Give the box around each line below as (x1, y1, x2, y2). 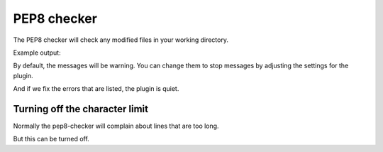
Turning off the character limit (13, 103, 149, 115)
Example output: (13, 48, 61, 57)
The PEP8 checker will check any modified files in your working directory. (13, 36, 228, 44)
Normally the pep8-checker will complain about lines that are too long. (13, 121, 219, 131)
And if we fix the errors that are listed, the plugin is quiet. (13, 85, 179, 93)
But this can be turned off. (13, 135, 90, 143)
